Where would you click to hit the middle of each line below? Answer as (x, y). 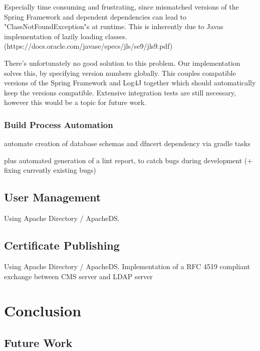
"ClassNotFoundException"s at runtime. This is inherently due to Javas (114, 26)
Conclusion (43, 311)
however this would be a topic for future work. (75, 102)
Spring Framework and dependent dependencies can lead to (95, 16)
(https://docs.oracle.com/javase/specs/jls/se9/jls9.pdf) (88, 46)
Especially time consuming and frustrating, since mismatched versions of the (121, 7)
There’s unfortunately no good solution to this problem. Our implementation (122, 63)
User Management (53, 197)
